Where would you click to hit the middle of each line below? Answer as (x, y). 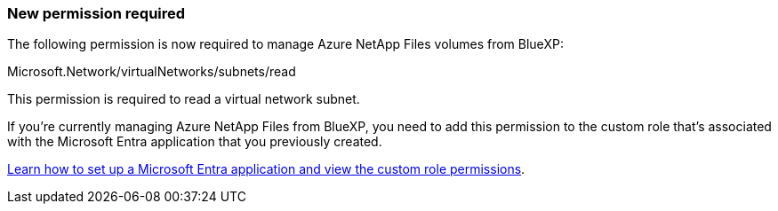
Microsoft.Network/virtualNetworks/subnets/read (152, 72)
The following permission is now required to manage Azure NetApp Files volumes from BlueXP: (285, 44)
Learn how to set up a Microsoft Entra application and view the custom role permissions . (266, 169)
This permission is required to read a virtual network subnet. (184, 99)
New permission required (96, 13)
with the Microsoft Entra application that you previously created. (195, 142)
